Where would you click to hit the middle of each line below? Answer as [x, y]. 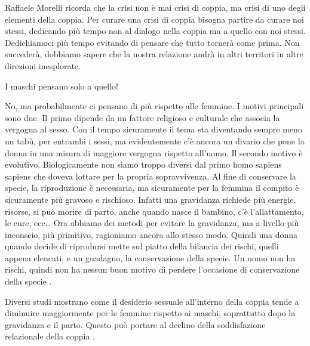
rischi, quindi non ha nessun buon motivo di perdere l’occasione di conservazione [152, 269]
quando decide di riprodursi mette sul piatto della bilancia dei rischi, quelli [142, 246]
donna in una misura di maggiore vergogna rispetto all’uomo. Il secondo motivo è [154, 152]
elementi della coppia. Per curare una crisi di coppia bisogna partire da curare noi [154, 19]
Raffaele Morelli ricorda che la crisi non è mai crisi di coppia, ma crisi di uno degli [155, 7]
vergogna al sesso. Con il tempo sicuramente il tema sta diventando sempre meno [154, 129]
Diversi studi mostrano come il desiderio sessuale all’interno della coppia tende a [152, 301]
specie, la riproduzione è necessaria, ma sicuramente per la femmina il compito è [152, 188]
